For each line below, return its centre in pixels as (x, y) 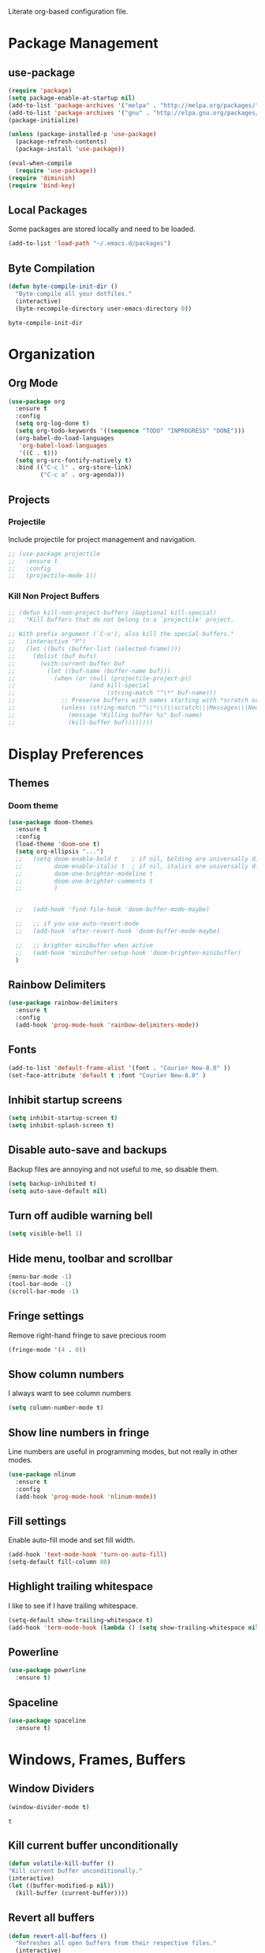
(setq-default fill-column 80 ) (60, 1562)
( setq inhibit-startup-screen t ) (63, 1118)
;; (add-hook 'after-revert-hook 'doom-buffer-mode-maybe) (118, 931)
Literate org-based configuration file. (68, 11)
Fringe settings (46, 1316)
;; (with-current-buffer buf (67, 664)
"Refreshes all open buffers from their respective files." (116, 1944)
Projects (29, 500)
